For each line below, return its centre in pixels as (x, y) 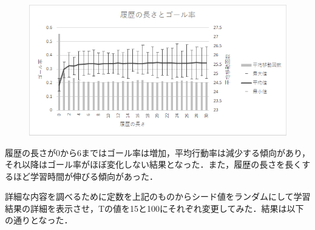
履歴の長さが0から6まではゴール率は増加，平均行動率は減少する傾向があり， (158, 152)
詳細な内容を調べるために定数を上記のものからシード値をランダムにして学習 (158, 196)
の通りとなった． (39, 220)
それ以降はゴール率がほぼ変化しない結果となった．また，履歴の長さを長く (154, 164)
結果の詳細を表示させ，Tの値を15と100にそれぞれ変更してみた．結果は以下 (154, 208)
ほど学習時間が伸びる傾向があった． (85, 176)
